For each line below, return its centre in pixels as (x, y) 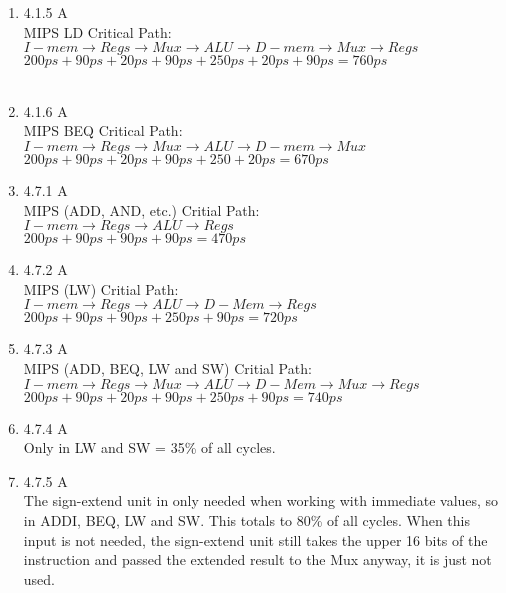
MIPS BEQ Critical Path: (103, 130)
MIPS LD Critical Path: (97, 31)
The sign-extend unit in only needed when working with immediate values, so (261, 500)
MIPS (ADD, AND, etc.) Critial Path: (141, 209)
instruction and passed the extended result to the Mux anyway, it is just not (257, 559)
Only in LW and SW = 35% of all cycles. (149, 447)
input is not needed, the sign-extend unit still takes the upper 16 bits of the (255, 539)
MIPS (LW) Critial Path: (101, 288)
